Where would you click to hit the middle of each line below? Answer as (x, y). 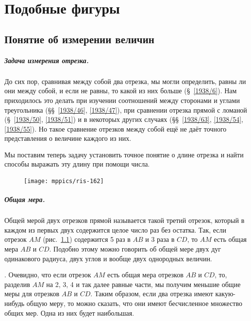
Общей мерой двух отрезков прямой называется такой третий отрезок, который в (125, 220)
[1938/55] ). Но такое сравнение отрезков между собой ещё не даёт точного (116, 128)
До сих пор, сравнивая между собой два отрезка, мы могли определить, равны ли (125, 81)
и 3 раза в (160, 239)
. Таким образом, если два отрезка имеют (152, 294)
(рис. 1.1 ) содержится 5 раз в (87, 239)
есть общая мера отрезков (145, 275)
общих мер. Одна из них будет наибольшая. (69, 313)
